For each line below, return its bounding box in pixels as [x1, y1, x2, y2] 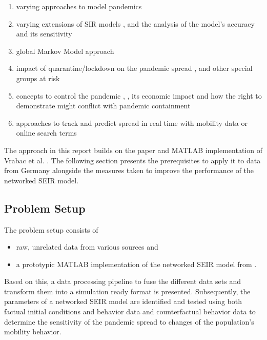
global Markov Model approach [16, 45, 114, 56]
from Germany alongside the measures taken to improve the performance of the [4, 165, 254, 176]
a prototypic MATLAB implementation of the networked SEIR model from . [16, 258, 257, 269]
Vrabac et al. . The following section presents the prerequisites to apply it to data [4, 155, 261, 165]
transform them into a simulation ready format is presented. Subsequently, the [4, 286, 251, 296]
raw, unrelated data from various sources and [16, 241, 158, 252]
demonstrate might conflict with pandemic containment [16, 100, 191, 111]
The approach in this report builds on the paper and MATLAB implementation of [4, 144, 262, 155]
